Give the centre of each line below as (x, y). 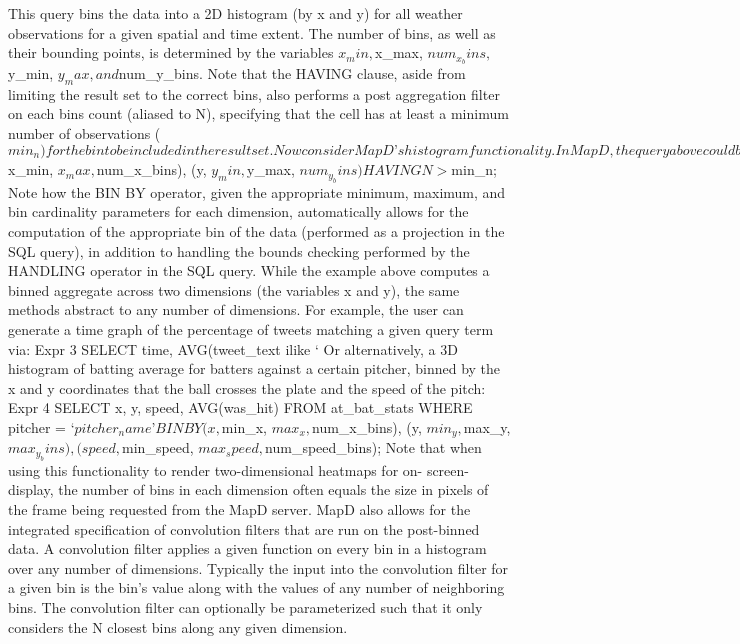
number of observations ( (84, 133)
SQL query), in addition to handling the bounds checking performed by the (239, 250)
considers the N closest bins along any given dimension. (178, 626)
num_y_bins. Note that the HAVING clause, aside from (292, 73)
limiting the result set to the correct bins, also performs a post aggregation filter (254, 93)
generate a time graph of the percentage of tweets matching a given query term (251, 328)
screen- (447, 469)
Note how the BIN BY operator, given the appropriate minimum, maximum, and (257, 191)
